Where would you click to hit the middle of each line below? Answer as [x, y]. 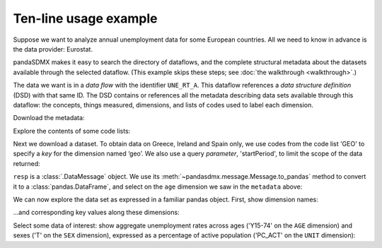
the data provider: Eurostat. [53, 49]
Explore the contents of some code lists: [72, 131]
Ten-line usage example [86, 18]
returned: [27, 163]
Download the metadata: [49, 118]
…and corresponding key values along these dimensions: [96, 213]
